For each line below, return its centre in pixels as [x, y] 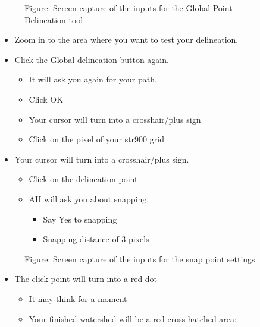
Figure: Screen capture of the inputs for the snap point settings [140, 258]
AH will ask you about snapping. [89, 199]
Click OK [46, 99]
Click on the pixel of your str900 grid [96, 139]
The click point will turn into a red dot [86, 279]
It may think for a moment [78, 298]
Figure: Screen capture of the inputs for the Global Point [129, 8]
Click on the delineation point [83, 179]
